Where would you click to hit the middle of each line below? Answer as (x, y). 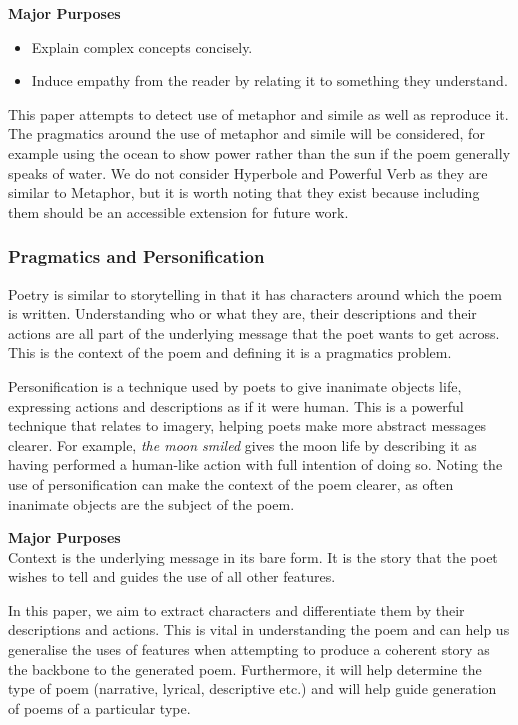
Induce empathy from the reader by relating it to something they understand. (269, 80)
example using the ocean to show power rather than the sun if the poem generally (259, 152)
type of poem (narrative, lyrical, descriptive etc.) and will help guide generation (252, 688)
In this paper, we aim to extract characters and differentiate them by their (236, 609)
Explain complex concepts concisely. (142, 46)
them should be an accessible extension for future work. (178, 211)
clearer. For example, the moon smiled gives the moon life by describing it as (242, 444)
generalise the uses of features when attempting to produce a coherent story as (249, 649)
